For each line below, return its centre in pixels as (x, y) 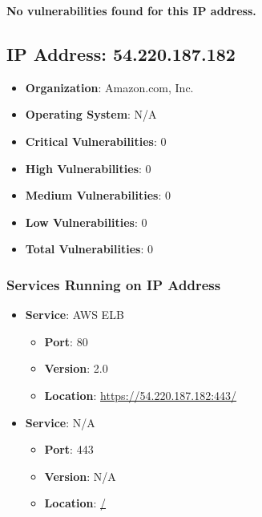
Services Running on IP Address (114, 284)
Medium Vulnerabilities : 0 (98, 195)
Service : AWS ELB (75, 315)
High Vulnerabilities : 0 (88, 168)
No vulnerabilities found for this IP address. (131, 10)
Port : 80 (66, 341)
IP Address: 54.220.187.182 (121, 53)
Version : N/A (80, 476)
